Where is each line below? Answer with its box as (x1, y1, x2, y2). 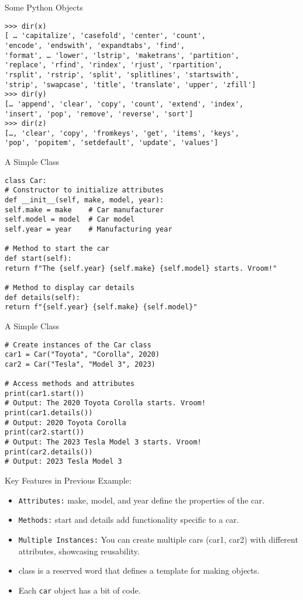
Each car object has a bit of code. (18, 584, 141, 596)
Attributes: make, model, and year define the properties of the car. (18, 494, 264, 506)
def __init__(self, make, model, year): (5, 196, 164, 205)
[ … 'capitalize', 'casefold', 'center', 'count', (5, 32, 206, 40)
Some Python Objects (5, 1, 83, 13)
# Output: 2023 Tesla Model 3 (5, 457, 122, 466)
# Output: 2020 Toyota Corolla (5, 418, 126, 427)
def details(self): (5, 293, 80, 302)
